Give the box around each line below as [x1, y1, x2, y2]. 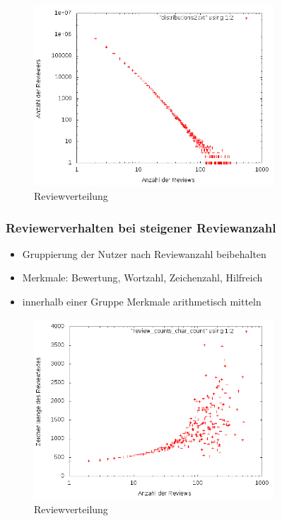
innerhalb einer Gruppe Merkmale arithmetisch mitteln [22, 293, 262, 308]
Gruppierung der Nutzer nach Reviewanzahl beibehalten [22, 246, 266, 261]
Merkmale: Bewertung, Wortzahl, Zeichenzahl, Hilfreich [22, 270, 263, 285]
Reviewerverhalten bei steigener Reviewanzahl [6, 218, 276, 236]
